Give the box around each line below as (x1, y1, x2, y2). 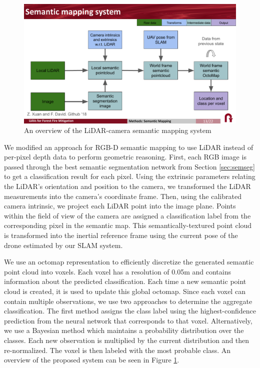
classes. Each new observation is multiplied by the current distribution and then (4, 334, 249, 345)
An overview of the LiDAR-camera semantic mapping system (24, 125, 211, 135)
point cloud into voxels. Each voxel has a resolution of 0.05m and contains (4, 266, 231, 276)
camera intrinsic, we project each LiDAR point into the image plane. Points (4, 200, 236, 211)
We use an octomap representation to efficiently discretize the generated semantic (4, 256, 254, 267)
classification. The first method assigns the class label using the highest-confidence (4, 305, 256, 316)
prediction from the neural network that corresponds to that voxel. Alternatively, (4, 315, 252, 325)
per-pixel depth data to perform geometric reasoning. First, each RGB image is (4, 151, 246, 162)
